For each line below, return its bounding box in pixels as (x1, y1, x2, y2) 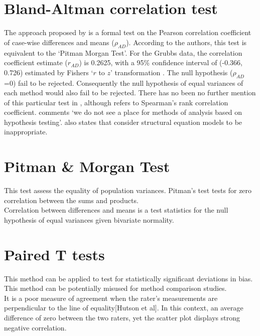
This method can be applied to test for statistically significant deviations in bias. (4, 273, 253, 283)
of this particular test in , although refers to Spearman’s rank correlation (4, 97, 228, 107)
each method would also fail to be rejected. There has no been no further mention (4, 87, 256, 98)
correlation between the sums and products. (4, 195, 139, 205)
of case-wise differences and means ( (4, 37, 114, 47)
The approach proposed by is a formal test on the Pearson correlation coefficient (4, 27, 251, 38)
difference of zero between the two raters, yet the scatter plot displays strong (4, 312, 240, 323)
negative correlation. (4, 322, 67, 332)
